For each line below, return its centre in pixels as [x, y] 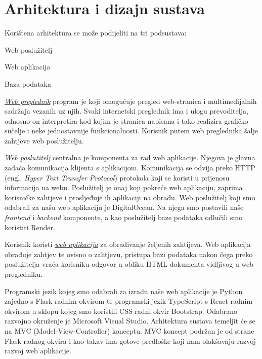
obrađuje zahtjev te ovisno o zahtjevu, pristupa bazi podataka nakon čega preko [129, 254]
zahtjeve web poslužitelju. [44, 140]
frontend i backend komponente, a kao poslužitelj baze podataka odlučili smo [124, 217]
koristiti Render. [30, 227]
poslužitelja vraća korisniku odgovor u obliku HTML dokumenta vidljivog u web [129, 264]
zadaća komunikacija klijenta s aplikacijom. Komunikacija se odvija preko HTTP [130, 168]
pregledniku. [24, 274]
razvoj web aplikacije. [38, 351]
